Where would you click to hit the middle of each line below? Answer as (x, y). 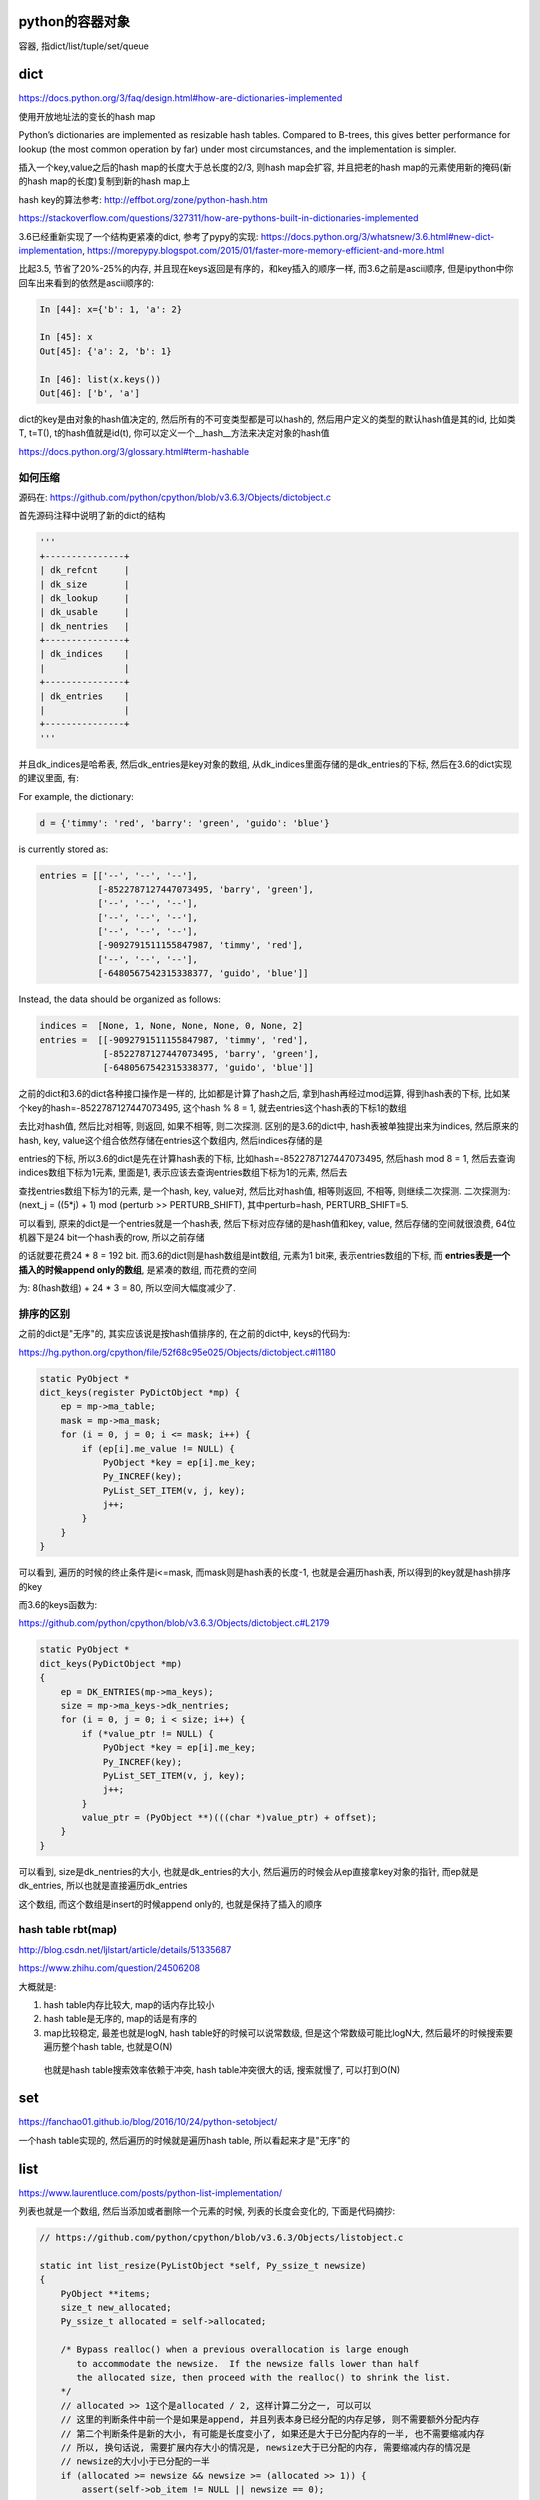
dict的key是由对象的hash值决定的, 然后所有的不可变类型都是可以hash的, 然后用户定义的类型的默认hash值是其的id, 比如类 (267, 419)
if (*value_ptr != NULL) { (147, 1733)
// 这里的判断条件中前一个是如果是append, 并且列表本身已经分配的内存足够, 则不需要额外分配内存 (270, 2419)
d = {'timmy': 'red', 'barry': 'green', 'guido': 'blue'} (184, 823)
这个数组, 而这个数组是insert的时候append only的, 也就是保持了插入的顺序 (170, 1904)
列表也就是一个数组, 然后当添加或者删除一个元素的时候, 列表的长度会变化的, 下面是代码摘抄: (206, 2211)
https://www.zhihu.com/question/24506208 (109, 1968)
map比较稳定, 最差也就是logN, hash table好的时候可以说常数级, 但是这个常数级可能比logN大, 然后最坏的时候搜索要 (278, 2032)
